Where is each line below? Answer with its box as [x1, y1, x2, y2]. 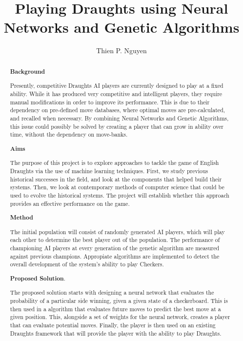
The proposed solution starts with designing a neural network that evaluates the [10, 288, 214, 297]
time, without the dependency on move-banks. [10, 130, 128, 139]
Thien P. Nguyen [96, 45, 147, 56]
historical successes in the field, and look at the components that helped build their [10, 175, 222, 183]
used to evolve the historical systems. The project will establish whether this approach [10, 191, 229, 199]
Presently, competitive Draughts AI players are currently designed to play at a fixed [10, 81, 223, 90]
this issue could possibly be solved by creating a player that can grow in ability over [10, 122, 223, 130]
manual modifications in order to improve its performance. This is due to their [10, 98, 210, 106]
